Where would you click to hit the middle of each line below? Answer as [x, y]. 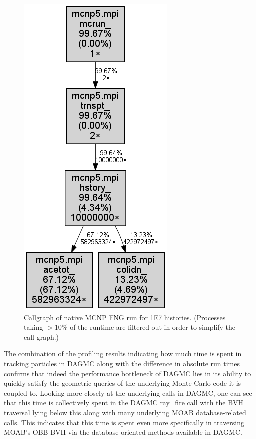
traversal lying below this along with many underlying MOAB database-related [125, 412]
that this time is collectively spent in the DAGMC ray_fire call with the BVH [124, 403]
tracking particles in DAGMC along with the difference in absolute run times [122, 363]
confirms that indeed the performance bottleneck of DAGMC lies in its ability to [128, 373]
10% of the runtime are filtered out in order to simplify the [145, 327]
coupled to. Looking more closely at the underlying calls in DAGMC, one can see [128, 393]
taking [34, 327]
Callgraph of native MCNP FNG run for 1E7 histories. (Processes [125, 317]
